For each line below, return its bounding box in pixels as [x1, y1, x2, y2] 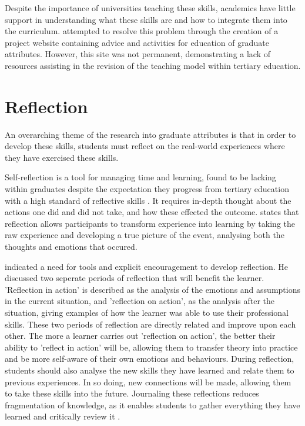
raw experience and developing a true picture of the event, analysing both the [5, 229, 284, 241]
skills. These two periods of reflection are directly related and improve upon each [5, 318, 296, 330]
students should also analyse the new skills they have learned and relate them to [5, 364, 294, 376]
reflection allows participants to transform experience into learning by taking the [5, 217, 295, 229]
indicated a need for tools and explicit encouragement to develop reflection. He [5, 260, 289, 272]
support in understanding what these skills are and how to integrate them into [5, 13, 287, 25]
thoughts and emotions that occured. [5, 240, 138, 253]
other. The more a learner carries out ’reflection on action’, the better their [5, 329, 276, 342]
